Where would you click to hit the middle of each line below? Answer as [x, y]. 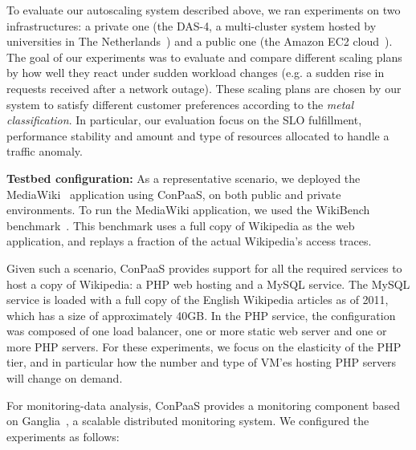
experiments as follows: [63, 436]
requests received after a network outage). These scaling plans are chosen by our [204, 88]
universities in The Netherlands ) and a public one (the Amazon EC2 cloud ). [200, 41]
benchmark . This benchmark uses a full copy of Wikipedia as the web [181, 225]
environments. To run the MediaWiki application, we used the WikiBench [188, 210]
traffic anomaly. [45, 151]
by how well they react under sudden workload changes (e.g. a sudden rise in [196, 73]
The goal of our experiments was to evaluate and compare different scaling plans [204, 57]
